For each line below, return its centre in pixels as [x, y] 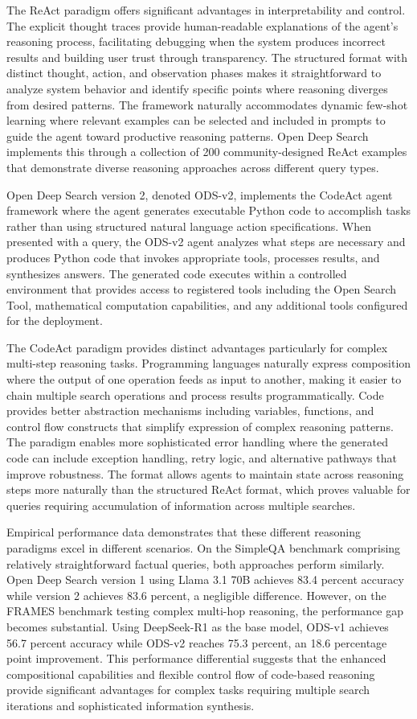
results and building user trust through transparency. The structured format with [207, 57]
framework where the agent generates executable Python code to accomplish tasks [209, 210]
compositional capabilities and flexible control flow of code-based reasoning [191, 674]
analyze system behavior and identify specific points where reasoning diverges [197, 88]
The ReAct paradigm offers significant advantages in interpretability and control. [206, 10]
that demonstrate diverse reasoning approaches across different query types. [193, 167]
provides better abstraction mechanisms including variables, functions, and [190, 411]
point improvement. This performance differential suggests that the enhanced [196, 658]
